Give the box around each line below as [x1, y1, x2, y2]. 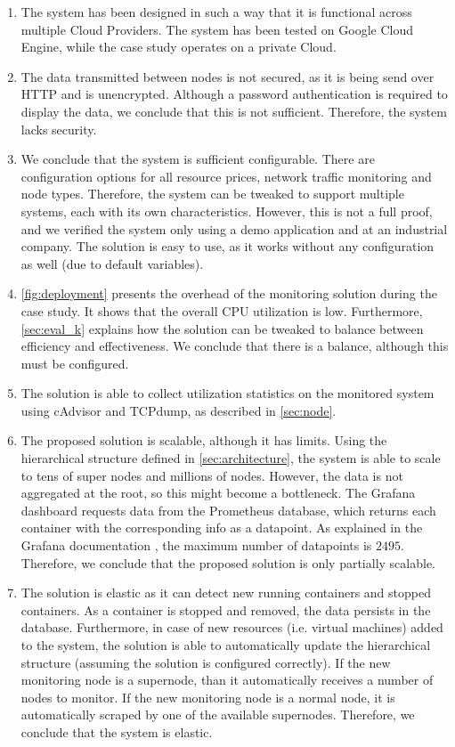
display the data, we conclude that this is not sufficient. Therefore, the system [20, 101, 447, 120]
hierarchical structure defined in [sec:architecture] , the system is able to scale [20, 449, 441, 467]
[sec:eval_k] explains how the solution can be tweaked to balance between [20, 319, 424, 337]
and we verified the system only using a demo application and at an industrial [20, 219, 448, 238]
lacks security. [20, 119, 97, 138]
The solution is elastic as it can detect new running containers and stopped [20, 583, 431, 602]
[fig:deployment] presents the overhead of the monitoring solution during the [20, 284, 437, 303]
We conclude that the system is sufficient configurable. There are [20, 150, 375, 168]
